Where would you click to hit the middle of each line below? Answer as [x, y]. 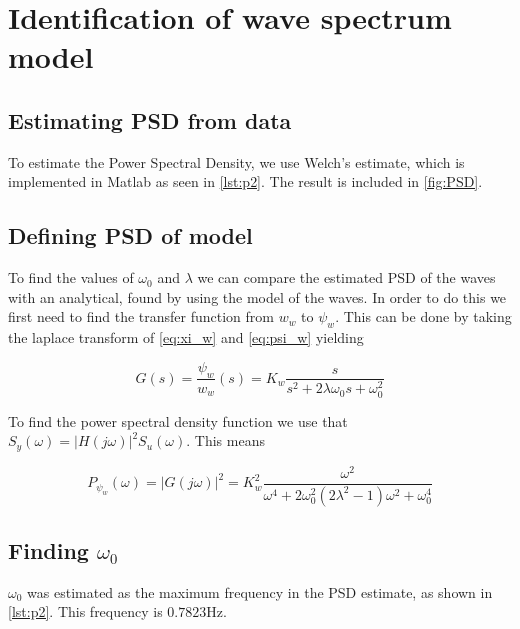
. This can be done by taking [423, 316]
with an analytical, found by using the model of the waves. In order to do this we [257, 296]
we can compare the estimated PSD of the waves [346, 277]
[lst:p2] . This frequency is [85, 611]
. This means [225, 440]
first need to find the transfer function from [141, 316]
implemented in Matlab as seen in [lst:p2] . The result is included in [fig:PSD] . [245, 181]
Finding [48, 550]
